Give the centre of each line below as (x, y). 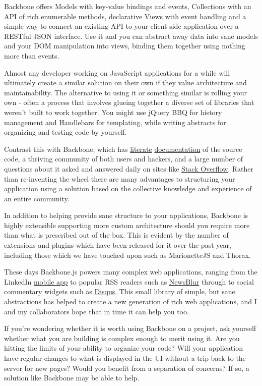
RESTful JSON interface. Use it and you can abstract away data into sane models (131, 36)
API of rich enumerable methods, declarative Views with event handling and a (125, 16)
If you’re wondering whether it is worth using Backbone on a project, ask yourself (130, 328)
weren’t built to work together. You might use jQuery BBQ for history (113, 112)
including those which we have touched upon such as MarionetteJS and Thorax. (127, 255)
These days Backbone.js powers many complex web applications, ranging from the (131, 272)
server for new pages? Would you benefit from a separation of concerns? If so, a (127, 368)
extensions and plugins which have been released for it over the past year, (118, 245)
